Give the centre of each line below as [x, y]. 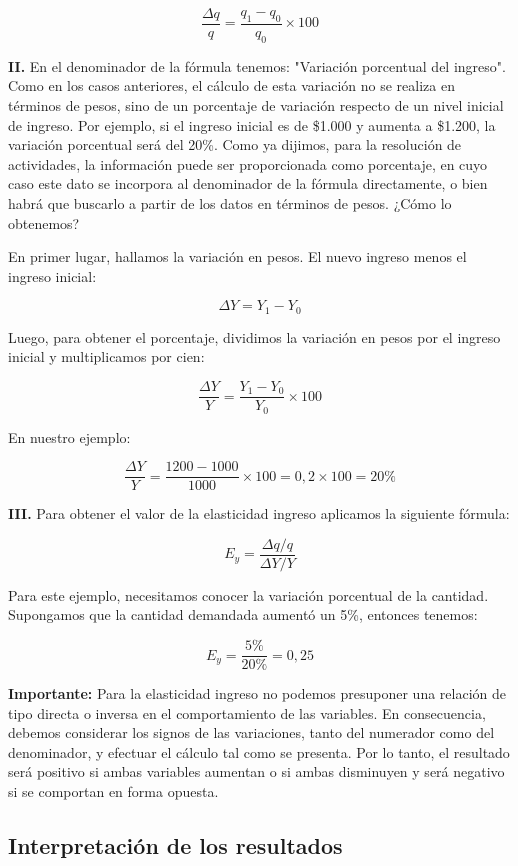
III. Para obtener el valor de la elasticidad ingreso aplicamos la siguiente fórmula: [259, 513]
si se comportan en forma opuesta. [113, 791]
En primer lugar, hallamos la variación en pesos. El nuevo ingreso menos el [237, 256]
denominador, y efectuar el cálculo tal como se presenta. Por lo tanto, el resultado [259, 751]
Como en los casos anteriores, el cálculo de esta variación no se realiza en [231, 85]
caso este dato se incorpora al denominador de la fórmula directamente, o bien [248, 183]
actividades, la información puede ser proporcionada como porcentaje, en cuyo [248, 163]
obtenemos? [44, 222]
